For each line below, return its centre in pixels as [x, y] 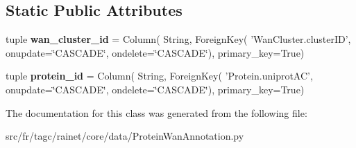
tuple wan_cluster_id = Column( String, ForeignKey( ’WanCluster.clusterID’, [178, 39]
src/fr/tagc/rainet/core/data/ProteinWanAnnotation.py [125, 136]
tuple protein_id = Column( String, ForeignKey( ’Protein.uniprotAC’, [159, 76]
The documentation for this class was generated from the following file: [156, 112]
